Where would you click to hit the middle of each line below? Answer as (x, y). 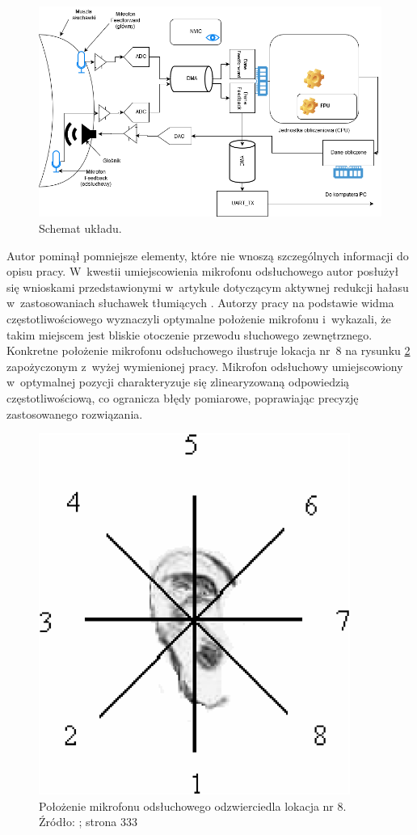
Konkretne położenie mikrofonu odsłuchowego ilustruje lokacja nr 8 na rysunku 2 (208, 350)
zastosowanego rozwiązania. (75, 413)
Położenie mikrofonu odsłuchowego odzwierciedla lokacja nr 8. (193, 805)
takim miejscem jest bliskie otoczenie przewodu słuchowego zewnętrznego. (190, 334)
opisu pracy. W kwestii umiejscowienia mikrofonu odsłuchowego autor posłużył (203, 271)
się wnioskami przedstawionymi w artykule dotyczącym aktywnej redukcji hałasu (208, 287)
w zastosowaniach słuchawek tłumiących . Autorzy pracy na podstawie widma (200, 303)
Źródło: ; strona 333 (88, 822)
